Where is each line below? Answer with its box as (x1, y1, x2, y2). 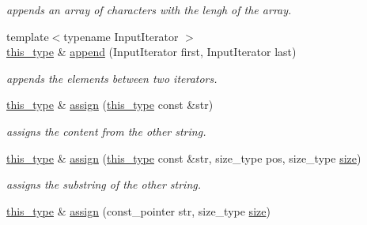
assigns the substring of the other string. (6, 176, 202, 193)
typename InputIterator (63, 28, 179, 44)
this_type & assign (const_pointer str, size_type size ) (6, 202, 271, 219)
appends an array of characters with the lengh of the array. (6, 2, 292, 17)
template (6, 28, 49, 44)
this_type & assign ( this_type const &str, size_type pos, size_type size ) (6, 149, 361, 166)
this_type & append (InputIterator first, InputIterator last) (6, 43, 297, 60)
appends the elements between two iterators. (6, 69, 218, 86)
